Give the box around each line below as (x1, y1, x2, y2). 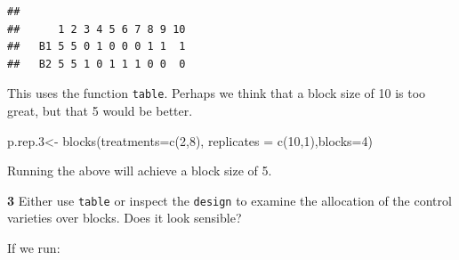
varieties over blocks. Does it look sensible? (7, 208, 242, 227)
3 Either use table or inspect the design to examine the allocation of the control (7, 191, 452, 209)
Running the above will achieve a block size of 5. (7, 161, 272, 180)
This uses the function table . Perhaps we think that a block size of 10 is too (7, 84, 426, 102)
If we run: (7, 239, 60, 257)
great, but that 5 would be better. (7, 102, 193, 120)
